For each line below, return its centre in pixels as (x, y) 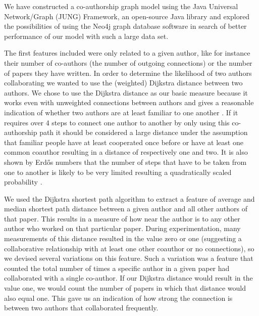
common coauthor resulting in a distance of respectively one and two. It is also (126, 152)
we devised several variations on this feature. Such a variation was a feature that (129, 258)
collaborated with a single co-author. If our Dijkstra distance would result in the (128, 278)
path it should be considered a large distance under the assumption (144, 132)
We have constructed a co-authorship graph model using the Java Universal (121, 6)
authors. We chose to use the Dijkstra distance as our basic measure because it (126, 92)
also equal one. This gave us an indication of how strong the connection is (118, 298)
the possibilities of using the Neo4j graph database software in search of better (125, 26)
